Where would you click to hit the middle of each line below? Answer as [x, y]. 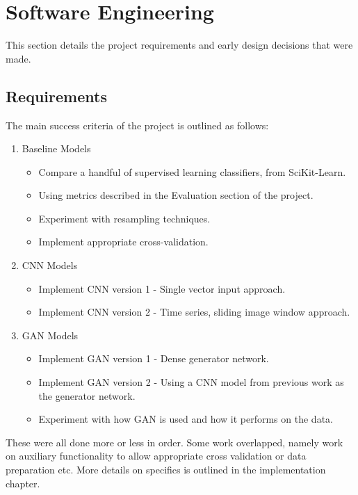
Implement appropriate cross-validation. [123, 242]
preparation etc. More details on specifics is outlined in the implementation [166, 470]
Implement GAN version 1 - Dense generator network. [154, 358]
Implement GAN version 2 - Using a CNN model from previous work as [191, 382]
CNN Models [50, 265]
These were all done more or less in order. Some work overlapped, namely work [174, 442]
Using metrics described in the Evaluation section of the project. [176, 195]
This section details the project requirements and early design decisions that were [179, 45]
